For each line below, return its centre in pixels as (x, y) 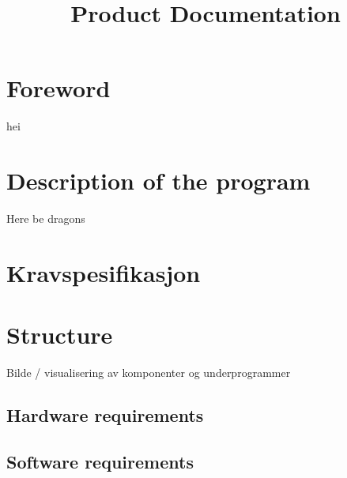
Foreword (58, 88)
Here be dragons (46, 218)
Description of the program (158, 181)
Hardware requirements (105, 415)
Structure (60, 335)
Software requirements (100, 461)
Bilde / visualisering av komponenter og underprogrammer (149, 373)
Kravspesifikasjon (104, 272)
